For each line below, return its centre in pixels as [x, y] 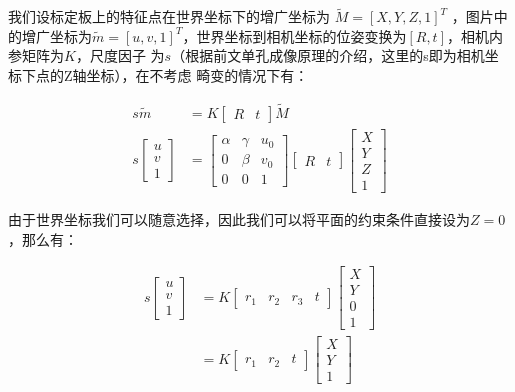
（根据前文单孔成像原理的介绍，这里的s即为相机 [328, 55]
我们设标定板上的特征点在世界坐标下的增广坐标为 [169, 16]
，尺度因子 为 [120, 55]
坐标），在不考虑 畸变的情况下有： [197, 75]
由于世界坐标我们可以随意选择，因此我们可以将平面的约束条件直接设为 [239, 219]
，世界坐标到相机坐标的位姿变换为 [294, 35]
